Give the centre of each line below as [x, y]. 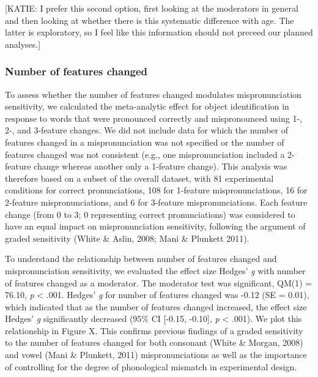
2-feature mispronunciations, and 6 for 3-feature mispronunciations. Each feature [156, 202]
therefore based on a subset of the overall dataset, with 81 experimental [139, 178]
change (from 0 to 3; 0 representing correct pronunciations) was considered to [150, 214]
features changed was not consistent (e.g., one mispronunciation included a [145, 154]
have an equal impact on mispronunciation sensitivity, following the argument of [155, 226]
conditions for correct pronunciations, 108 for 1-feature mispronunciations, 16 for [156, 190]
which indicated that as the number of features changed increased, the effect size [156, 306]
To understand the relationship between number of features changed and [141, 259]
